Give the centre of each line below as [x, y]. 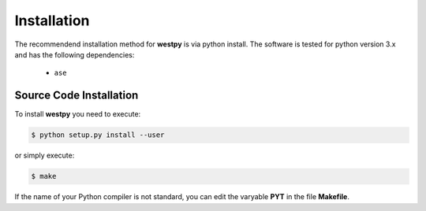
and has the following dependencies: [75, 54]
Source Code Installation [77, 96]
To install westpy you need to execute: [78, 114]
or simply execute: [45, 155]
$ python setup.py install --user [98, 135]
